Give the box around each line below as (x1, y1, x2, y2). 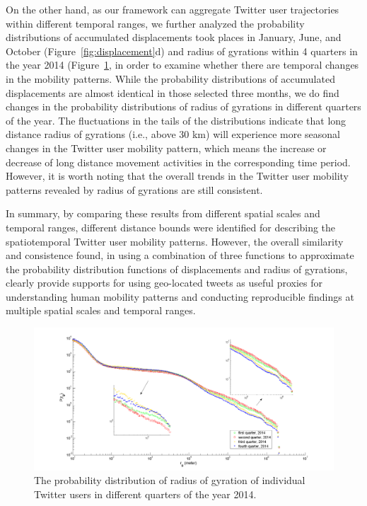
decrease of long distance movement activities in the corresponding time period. (6, 154, 351, 169)
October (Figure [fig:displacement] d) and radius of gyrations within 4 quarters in (6, 43, 358, 58)
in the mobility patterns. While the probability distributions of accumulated (6, 71, 335, 86)
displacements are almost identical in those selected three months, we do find (6, 85, 339, 100)
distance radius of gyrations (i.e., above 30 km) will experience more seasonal (6, 127, 341, 142)
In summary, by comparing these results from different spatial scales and (6, 206, 320, 221)
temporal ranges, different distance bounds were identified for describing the (6, 219, 336, 234)
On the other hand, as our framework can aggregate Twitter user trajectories (6, 2, 339, 16)
